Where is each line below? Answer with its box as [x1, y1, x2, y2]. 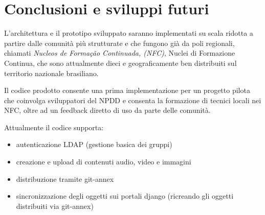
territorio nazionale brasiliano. [4, 67, 99, 78]
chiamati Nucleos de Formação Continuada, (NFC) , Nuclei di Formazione [4, 47, 235, 58]
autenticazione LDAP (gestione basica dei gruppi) [16, 139, 172, 150]
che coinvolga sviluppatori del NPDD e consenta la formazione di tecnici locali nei [4, 94, 261, 105]
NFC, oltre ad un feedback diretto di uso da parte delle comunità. [4, 105, 211, 115]
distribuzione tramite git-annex [16, 173, 114, 184]
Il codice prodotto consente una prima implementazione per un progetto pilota [4, 85, 250, 95]
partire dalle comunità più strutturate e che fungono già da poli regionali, [4, 37, 235, 48]
